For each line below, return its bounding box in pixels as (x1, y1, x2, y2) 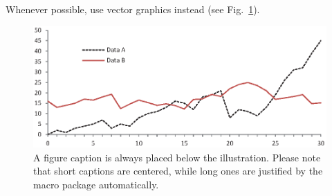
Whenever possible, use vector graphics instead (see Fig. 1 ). (6, 2, 260, 16)
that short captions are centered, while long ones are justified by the (33, 163, 323, 178)
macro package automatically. (33, 177, 159, 192)
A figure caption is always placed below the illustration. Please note (33, 150, 321, 164)
